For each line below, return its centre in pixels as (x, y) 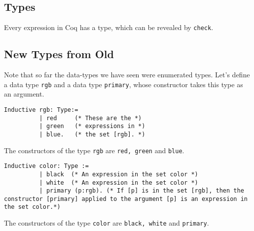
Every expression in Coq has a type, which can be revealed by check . (109, 27)
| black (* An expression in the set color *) (119, 174)
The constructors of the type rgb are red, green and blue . (94, 150)
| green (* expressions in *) (92, 126)
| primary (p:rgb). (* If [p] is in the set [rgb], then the (142, 191)
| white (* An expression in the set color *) (119, 182)
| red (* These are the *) (91, 118)
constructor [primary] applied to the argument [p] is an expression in (126, 199)
